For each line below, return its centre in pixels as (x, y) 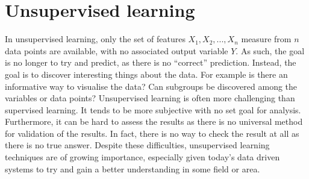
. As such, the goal (270, 50)
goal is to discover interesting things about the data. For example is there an (146, 74)
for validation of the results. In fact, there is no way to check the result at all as (152, 133)
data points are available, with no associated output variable (117, 50)
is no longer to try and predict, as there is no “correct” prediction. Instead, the (151, 62)
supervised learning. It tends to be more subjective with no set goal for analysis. (153, 109)
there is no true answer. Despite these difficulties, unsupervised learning (137, 145)
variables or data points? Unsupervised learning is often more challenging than (150, 98)
